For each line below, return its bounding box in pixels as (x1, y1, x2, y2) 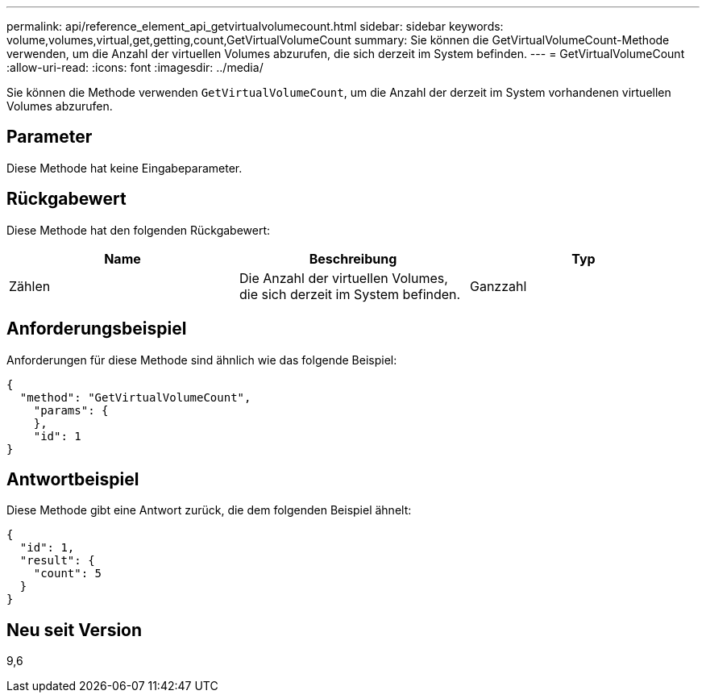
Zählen (9, 277, 51, 294)
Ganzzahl (469, 277, 527, 294)
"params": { (33, 403, 109, 417)
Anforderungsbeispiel (6, 318, 187, 339)
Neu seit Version (6, 619, 143, 640)
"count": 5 (33, 567, 102, 580)
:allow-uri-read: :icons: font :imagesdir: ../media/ (6, 60, 264, 74)
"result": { (19, 554, 95, 568)
